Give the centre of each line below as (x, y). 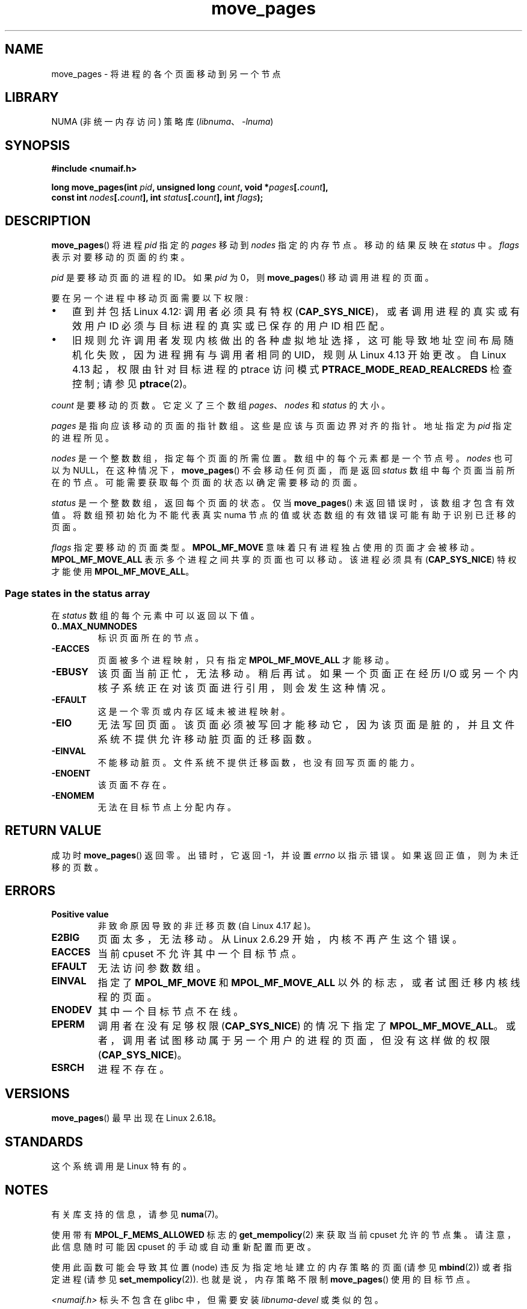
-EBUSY (70, 671)
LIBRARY (32, 98)
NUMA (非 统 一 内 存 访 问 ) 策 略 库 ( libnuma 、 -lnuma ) (162, 122)
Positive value (80, 914)
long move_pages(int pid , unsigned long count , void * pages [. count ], (190, 187)
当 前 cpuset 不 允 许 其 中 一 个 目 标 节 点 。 (200, 953)
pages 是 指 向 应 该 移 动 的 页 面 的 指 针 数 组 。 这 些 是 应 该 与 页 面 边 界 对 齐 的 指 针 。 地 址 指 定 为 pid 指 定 (282, 426)
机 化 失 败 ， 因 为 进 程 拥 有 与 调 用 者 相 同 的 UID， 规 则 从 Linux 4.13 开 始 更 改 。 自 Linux (289, 355)
